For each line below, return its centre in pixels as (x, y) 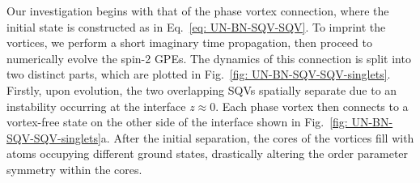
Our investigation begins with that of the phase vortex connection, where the (198, 11)
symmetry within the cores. (74, 169)
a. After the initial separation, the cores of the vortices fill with (257, 137)
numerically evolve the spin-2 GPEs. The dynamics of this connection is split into (209, 58)
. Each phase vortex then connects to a (312, 106)
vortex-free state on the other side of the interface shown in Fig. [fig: (177, 122)
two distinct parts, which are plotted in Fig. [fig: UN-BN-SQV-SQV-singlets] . (199, 74)
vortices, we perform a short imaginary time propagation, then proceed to (189, 43)
